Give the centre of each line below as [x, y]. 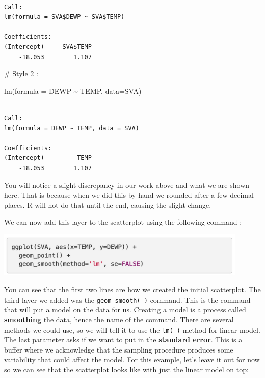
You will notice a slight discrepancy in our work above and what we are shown [127, 185]
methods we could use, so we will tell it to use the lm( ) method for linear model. [132, 329]
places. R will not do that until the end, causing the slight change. [108, 205]
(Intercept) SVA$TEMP [48, 47]
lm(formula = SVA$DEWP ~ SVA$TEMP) [64, 17]
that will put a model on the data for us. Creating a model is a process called [125, 309]
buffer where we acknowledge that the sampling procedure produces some [119, 349]
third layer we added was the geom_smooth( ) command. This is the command [127, 299]
